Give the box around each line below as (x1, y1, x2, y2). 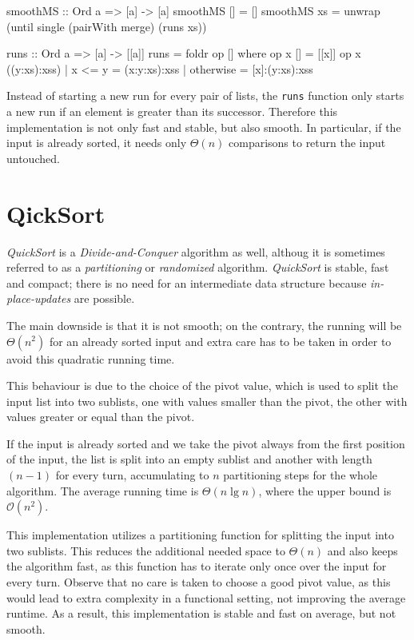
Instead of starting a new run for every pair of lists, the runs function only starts (6, 87, 404, 104)
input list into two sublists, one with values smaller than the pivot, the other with (6, 392, 408, 409)
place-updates (6, 290, 71, 307)
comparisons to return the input (229, 134, 386, 151)
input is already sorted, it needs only (6, 134, 187, 151)
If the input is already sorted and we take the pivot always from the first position (6, 435, 405, 451)
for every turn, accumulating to (55, 467, 209, 483)
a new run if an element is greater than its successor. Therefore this (6, 103, 338, 120)
